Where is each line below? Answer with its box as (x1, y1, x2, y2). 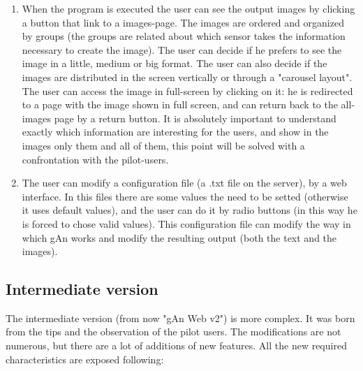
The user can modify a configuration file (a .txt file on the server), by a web (22, 175, 347, 190)
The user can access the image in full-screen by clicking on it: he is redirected (22, 83, 353, 98)
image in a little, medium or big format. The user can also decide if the (22, 56, 327, 71)
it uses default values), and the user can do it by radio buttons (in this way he (22, 203, 357, 217)
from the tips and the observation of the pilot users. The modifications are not (6, 324, 341, 339)
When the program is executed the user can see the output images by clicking (22, 1, 355, 15)
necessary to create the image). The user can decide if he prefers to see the (22, 42, 342, 57)
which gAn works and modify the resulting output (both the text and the (22, 230, 337, 245)
